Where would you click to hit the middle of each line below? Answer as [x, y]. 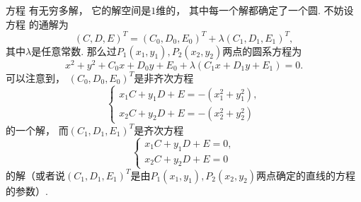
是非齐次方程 [164, 77]
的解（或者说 [35, 175]
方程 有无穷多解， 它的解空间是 [79, 10]
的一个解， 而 [37, 130]
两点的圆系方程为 [262, 50]
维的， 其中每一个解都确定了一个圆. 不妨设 [255, 10]
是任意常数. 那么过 [74, 50]
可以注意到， [35, 77]
